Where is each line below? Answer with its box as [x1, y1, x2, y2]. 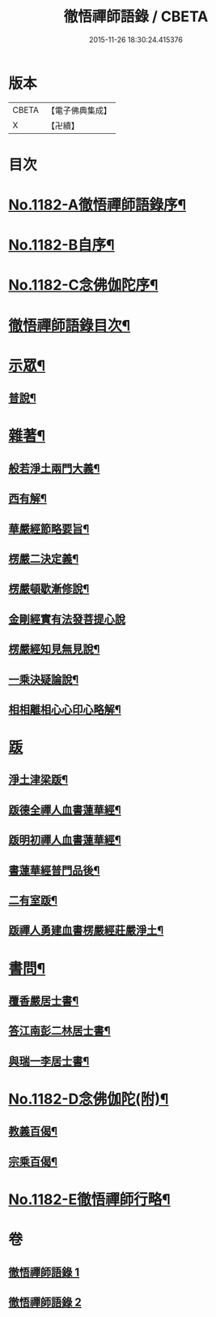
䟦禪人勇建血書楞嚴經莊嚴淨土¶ [8, 923, 164, 938]
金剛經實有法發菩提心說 [8, 612, 125, 626]
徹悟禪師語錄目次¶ [8, 316, 131, 335]
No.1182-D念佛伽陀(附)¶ [8, 1090, 169, 1108]
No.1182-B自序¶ [8, 236, 115, 254]
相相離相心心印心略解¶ [8, 702, 121, 716]
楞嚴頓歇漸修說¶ [8, 582, 90, 596]
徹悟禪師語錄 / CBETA [63, 7, 209, 26]
